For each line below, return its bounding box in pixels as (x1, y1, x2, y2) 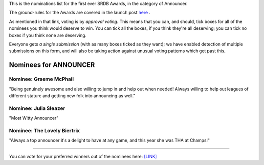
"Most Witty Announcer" (9, 115, 59, 121)
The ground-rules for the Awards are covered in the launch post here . (9, 10, 151, 16)
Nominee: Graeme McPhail (9, 76, 74, 82)
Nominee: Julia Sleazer (9, 105, 66, 112)
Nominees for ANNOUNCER (9, 61, 95, 69)
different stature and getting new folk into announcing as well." (9, 93, 135, 99)
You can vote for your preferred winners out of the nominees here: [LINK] (9, 153, 157, 159)
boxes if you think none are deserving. (9, 32, 87, 38)
